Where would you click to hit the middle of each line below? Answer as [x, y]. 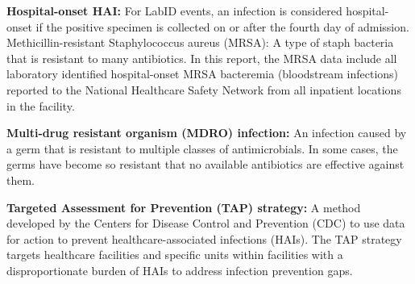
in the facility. [41, 105]
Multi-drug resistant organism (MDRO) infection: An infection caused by [207, 133]
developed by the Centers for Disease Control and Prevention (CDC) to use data [206, 223]
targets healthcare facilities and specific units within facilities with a [175, 255]
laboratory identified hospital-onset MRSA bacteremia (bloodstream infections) [203, 74]
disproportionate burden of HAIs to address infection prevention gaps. [180, 270]
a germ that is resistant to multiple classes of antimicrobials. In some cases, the [202, 148]
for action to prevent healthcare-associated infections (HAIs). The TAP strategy [204, 238]
